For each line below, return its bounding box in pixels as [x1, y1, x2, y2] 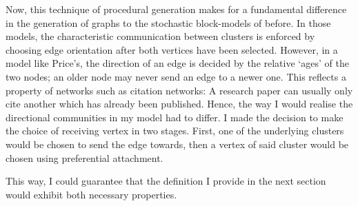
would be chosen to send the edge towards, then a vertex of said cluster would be [6, 136, 349, 151]
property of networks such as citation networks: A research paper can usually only [6, 83, 353, 97]
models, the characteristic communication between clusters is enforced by [6, 29, 315, 43]
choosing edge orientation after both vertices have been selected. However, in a [6, 42, 338, 56]
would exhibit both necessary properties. [6, 187, 177, 201]
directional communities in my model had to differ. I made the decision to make [6, 110, 344, 124]
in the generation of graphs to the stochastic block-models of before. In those [6, 15, 331, 30]
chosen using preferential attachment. [6, 150, 163, 165]
